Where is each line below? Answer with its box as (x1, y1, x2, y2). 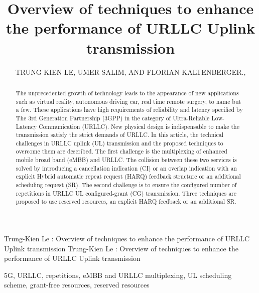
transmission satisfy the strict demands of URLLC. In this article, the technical (16, 130, 224, 139)
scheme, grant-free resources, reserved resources (4, 279, 150, 290)
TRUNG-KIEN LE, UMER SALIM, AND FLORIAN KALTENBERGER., (15, 66, 246, 77)
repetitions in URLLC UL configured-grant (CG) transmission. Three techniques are (16, 189, 237, 197)
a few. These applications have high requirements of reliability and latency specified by (16, 105, 243, 114)
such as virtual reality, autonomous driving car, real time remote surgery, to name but (16, 97, 241, 105)
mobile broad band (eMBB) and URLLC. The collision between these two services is (16, 156, 237, 164)
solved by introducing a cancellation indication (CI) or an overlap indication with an (16, 164, 237, 172)
